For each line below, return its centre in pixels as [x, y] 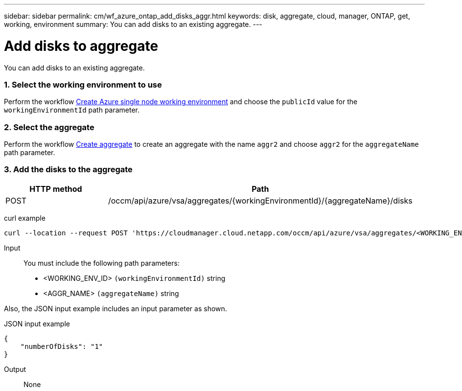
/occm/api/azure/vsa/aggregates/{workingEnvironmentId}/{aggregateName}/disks [260, 200]
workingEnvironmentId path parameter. [72, 110]
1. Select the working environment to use [83, 84]
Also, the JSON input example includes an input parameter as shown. [115, 308]
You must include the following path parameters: [102, 263]
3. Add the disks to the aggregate [68, 170]
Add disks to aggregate [81, 46]
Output [15, 369]
